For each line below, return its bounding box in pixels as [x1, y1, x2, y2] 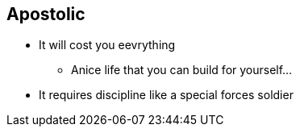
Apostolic [6, 4, 85, 24]
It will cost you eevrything [39, 38, 176, 52]
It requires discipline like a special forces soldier [39, 88, 294, 102]
